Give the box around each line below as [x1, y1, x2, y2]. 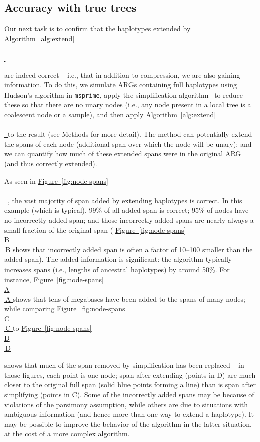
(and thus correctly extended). [4, 158, 97, 168]
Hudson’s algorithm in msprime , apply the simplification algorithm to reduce [4, 89, 243, 100]
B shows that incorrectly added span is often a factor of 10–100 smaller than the [5, 244, 253, 254]
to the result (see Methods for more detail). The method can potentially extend [8, 129, 252, 139]
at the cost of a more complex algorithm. [4, 428, 130, 439]
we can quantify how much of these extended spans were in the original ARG [4, 148, 241, 159]
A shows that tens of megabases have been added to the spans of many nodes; [5, 293, 245, 304]
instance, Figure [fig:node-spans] [4, 274, 104, 284]
